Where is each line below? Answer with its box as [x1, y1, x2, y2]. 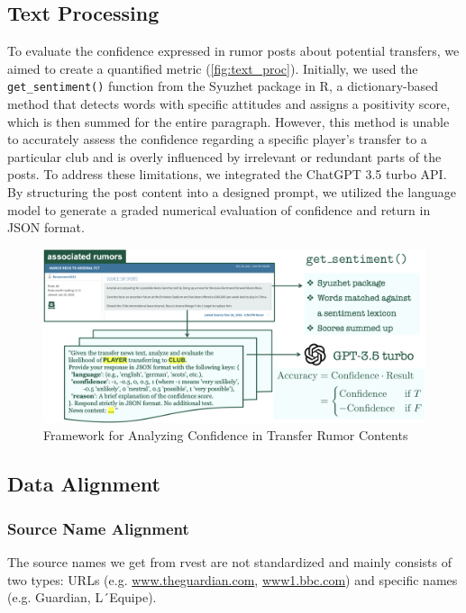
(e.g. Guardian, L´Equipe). [7, 588, 157, 607]
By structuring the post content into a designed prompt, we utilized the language [7, 183, 456, 202]
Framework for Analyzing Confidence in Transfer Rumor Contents [43, 426, 408, 445]
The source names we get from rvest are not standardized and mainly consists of [7, 552, 452, 571]
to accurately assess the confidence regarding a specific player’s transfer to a [7, 130, 427, 149]
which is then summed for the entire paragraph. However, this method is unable [7, 112, 450, 131]
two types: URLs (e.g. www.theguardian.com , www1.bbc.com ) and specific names [7, 570, 458, 589]
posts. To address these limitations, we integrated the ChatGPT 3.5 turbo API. [7, 165, 447, 184]
